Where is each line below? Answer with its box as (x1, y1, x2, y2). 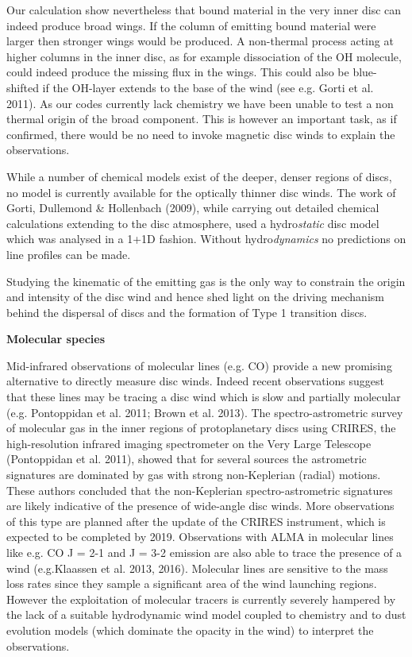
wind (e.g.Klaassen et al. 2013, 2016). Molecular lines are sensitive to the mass (6, 559, 388, 576)
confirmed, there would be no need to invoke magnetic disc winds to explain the (6, 126, 395, 142)
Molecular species (6, 330, 106, 347)
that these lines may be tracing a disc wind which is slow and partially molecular (6, 388, 401, 405)
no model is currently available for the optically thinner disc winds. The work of (6, 184, 396, 200)
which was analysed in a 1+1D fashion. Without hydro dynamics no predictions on (6, 230, 406, 247)
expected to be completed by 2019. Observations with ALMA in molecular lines (6, 528, 394, 545)
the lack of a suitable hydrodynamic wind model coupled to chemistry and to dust (6, 606, 406, 623)
